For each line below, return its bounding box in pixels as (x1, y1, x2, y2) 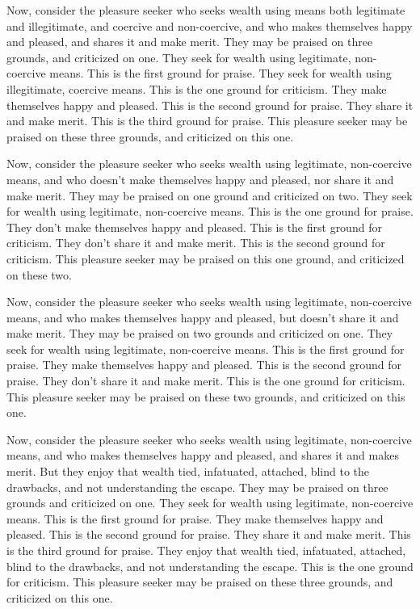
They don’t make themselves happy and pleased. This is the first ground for (6, 218, 382, 235)
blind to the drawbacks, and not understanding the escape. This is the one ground (6, 557, 414, 574)
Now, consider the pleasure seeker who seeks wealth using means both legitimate (6, 2, 405, 18)
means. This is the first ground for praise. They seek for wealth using (49, 65, 392, 82)
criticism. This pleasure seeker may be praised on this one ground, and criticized (6, 250, 405, 267)
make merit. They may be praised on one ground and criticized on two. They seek (6, 187, 413, 204)
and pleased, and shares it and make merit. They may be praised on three (6, 33, 373, 50)
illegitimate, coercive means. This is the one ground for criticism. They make (6, 80, 387, 97)
